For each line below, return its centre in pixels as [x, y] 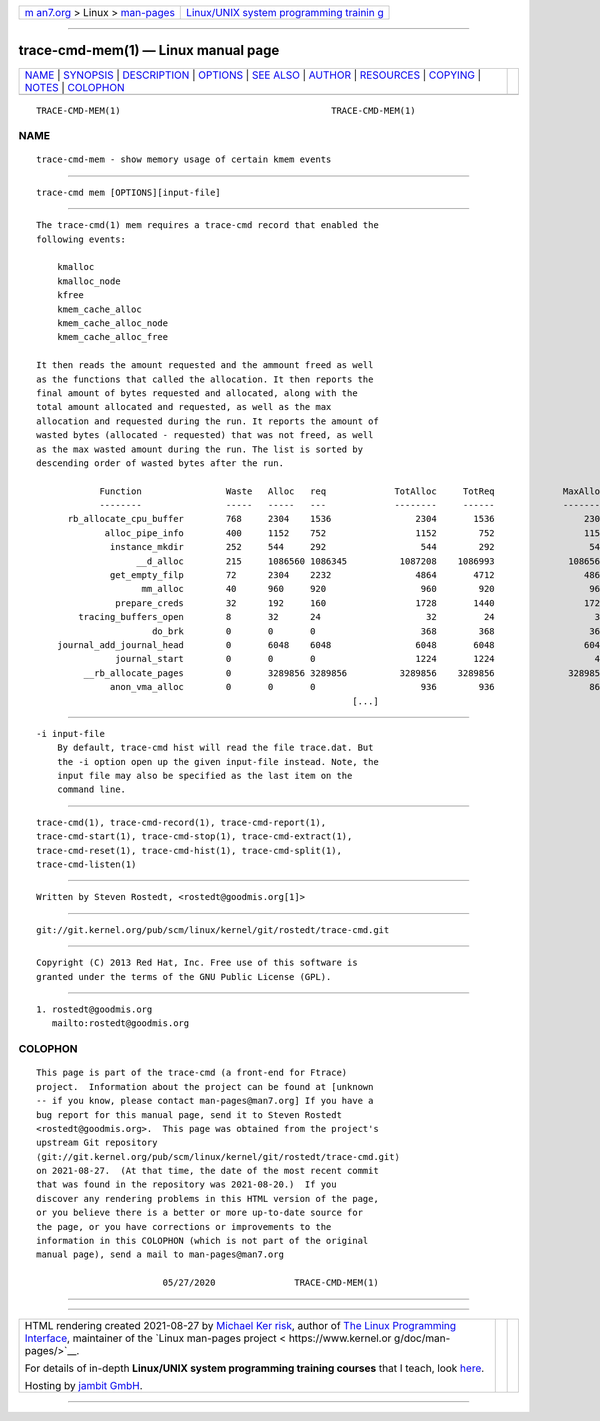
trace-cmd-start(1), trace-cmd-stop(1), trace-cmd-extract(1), [194, 836]
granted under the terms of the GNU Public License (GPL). [184, 976]
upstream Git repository [97, 1143]
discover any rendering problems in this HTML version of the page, [207, 1198]
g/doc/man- [422, 1338]
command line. [91, 789]
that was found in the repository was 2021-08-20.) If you [186, 1184]
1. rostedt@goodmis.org [94, 1009]
